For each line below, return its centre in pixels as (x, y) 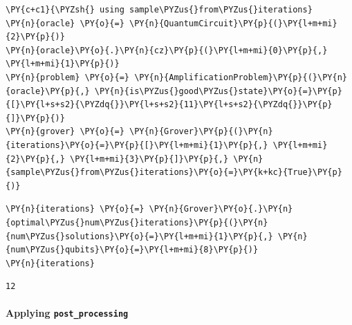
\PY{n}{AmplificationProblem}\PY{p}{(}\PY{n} (241, 77)
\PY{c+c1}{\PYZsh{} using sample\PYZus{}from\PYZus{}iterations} (159, 10)
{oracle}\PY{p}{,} (48, 91)
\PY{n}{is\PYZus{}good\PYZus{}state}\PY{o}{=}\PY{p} (218, 91)
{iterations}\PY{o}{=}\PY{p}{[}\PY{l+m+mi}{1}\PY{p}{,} (137, 145)
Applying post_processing (67, 313)
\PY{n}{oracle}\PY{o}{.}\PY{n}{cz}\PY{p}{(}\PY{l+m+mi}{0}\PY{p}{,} (167, 50)
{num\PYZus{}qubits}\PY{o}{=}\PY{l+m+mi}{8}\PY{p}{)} (132, 250)
